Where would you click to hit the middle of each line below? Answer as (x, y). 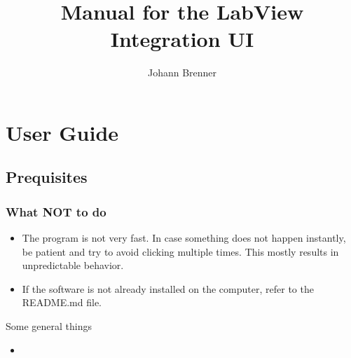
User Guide (62, 132)
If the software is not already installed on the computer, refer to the (168, 288)
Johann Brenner (182, 73)
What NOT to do (56, 211)
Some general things (49, 326)
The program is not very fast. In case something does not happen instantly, (184, 238)
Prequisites (47, 177)
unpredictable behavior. (73, 265)
